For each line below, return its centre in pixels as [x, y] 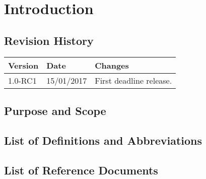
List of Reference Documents [81, 170]
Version [23, 65]
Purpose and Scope [55, 110]
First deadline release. [133, 80]
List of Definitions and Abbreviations [103, 140]
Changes [112, 65]
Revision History [49, 40]
